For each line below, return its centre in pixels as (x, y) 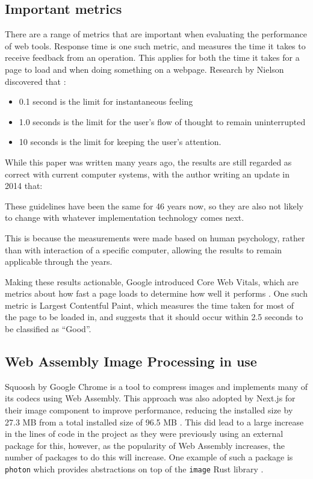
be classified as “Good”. (48, 329)
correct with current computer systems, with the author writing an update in (147, 174)
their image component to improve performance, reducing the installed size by (149, 410)
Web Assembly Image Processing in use (131, 361)
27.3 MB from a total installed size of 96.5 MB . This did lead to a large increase (154, 422)
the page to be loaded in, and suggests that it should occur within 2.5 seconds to (154, 317)
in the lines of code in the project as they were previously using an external (144, 434)
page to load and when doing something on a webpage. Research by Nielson (144, 69)
